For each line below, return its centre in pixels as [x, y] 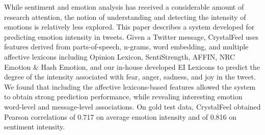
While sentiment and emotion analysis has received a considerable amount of [124, 7]
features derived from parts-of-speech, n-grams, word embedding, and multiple [126, 47]
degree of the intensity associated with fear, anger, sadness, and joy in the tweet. [130, 77]
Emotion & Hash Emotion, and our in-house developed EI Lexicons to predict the [132, 66]
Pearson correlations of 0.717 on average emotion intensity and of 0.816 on [120, 116]
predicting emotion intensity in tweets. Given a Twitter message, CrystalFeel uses [131, 36]
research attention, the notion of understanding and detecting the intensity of [125, 17]
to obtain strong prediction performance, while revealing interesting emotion [123, 97]
